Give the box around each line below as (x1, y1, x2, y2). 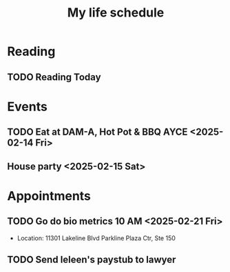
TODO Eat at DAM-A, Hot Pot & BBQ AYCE (7, 126, 188, 138)
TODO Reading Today (7, 71, 101, 83)
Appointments (7, 188, 92, 204)
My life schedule (67, 5, 165, 21)
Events (7, 99, 48, 115)
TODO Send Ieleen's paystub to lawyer (7, 253, 176, 265)
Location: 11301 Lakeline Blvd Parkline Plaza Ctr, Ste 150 (17, 233, 176, 242)
